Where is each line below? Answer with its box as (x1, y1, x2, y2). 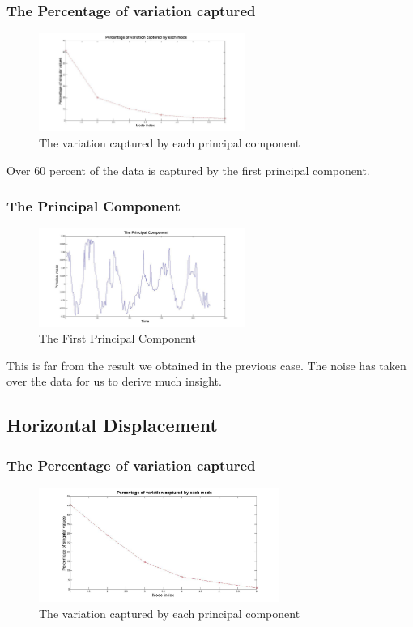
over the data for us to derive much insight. (6, 373, 222, 390)
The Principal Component (6, 196, 181, 216)
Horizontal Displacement (6, 412, 218, 437)
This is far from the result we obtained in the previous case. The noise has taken (6, 356, 407, 373)
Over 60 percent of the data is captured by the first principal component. (6, 161, 370, 178)
